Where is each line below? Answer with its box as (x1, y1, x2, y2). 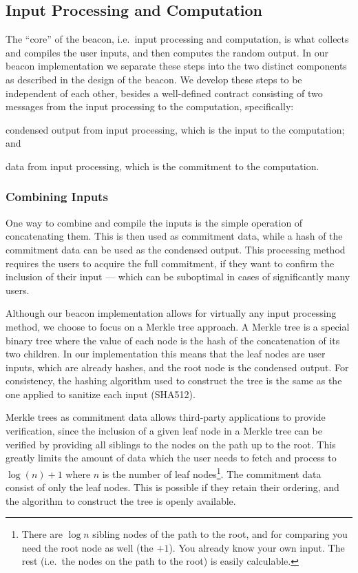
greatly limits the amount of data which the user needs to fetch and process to (6, 450, 337, 465)
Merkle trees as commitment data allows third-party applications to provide (6, 410, 326, 424)
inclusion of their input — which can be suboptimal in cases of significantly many (6, 269, 350, 284)
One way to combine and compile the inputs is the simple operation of (6, 215, 303, 229)
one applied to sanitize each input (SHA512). (6, 386, 196, 401)
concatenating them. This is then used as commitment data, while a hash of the (6, 229, 343, 243)
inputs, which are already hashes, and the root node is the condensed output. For (6, 360, 349, 374)
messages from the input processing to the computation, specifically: (6, 99, 294, 114)
